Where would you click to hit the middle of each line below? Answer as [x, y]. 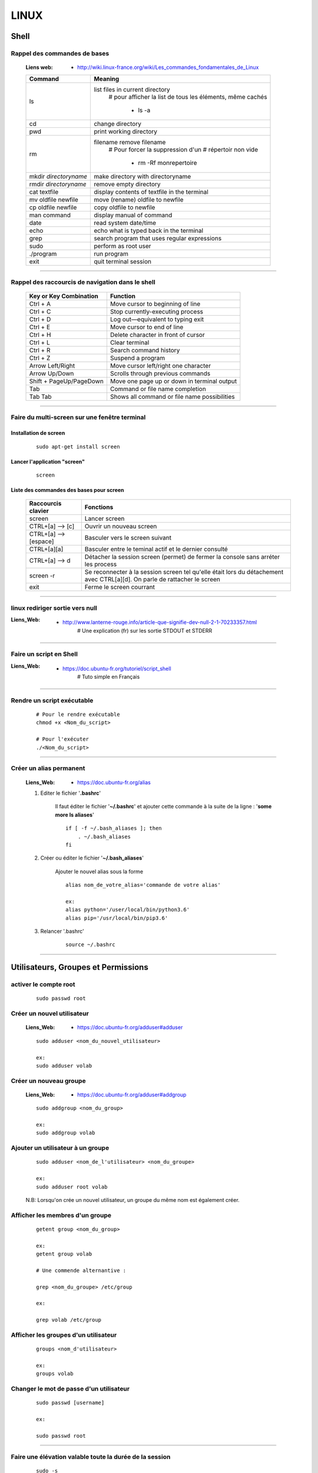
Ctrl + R [40, 351]
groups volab [55, 1374]
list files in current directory [132, 90]
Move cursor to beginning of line [155, 304]
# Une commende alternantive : [81, 1270]
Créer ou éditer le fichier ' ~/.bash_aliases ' [92, 858]
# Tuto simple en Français [109, 677]
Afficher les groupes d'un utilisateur [64, 1335]
